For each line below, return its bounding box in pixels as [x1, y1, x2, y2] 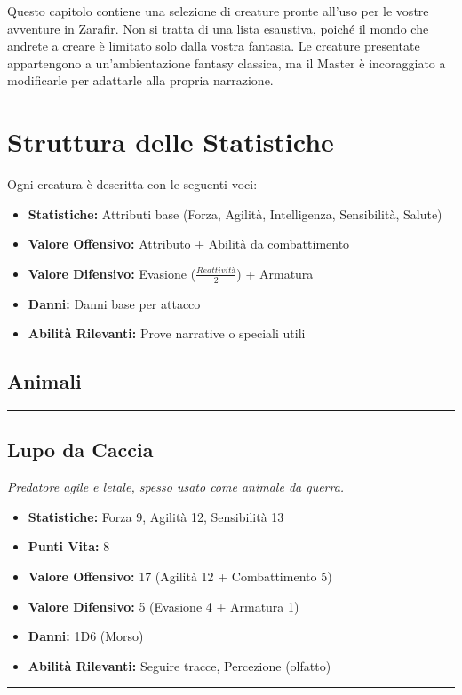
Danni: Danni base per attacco [28, 294, 201, 312]
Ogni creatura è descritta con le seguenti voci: [7, 175, 258, 193]
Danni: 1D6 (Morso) [28, 627, 144, 645]
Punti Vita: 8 [28, 537, 110, 556]
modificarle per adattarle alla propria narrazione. [7, 71, 274, 90]
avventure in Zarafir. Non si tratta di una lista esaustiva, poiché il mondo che [7, 19, 429, 37]
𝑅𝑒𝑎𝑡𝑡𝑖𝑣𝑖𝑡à [196, 266, 236, 276]
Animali [7, 367, 82, 395]
